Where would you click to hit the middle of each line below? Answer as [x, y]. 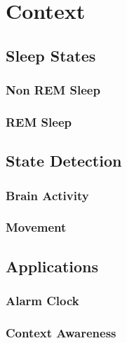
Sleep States [51, 55]
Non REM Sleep [53, 90]
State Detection [64, 161]
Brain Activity [47, 195]
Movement [36, 227]
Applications [52, 266]
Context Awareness [61, 332]
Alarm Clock [42, 301]
